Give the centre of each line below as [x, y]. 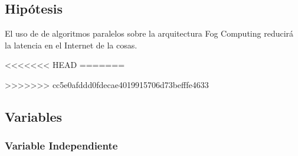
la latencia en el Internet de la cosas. [71, 45]
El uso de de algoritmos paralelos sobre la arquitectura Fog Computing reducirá [149, 33]
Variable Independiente [61, 146]
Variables [34, 116]
